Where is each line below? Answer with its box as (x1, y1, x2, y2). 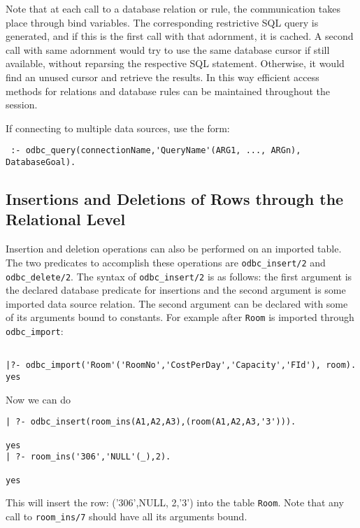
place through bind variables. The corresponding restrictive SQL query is (6, 15, 319, 29)
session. (6, 97, 38, 112)
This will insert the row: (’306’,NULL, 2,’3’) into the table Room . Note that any (6, 495, 344, 510)
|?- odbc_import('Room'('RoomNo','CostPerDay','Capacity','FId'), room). (6, 360, 357, 371)
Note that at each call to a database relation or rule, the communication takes (6, 1, 340, 15)
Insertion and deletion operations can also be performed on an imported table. (6, 241, 342, 256)
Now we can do (6, 392, 71, 406)
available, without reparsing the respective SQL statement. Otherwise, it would (6, 56, 345, 71)
